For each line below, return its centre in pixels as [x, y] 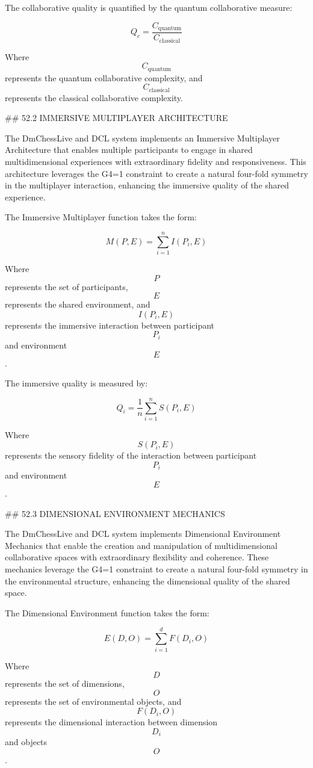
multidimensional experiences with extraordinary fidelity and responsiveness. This [156, 161]
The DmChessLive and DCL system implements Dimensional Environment [143, 534]
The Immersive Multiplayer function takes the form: [101, 217]
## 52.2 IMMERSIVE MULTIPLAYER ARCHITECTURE [116, 118]
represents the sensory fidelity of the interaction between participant [131, 455]
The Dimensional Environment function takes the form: [107, 612]
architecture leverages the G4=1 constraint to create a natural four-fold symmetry [156, 173]
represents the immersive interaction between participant [110, 325]
